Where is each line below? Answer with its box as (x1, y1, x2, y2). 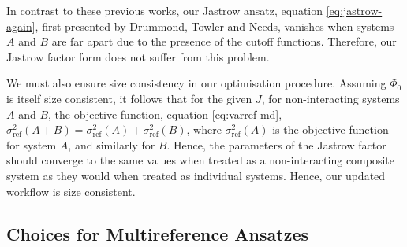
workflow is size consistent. (6, 182, 136, 199)
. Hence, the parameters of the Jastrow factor (166, 136, 386, 153)
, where (186, 121, 222, 138)
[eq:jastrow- (326, 2, 383, 18)
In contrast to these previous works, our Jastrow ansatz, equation (6, 2, 323, 18)
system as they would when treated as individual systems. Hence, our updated (6, 167, 386, 183)
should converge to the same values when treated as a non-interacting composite (6, 152, 394, 168)
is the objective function (272, 121, 389, 138)
